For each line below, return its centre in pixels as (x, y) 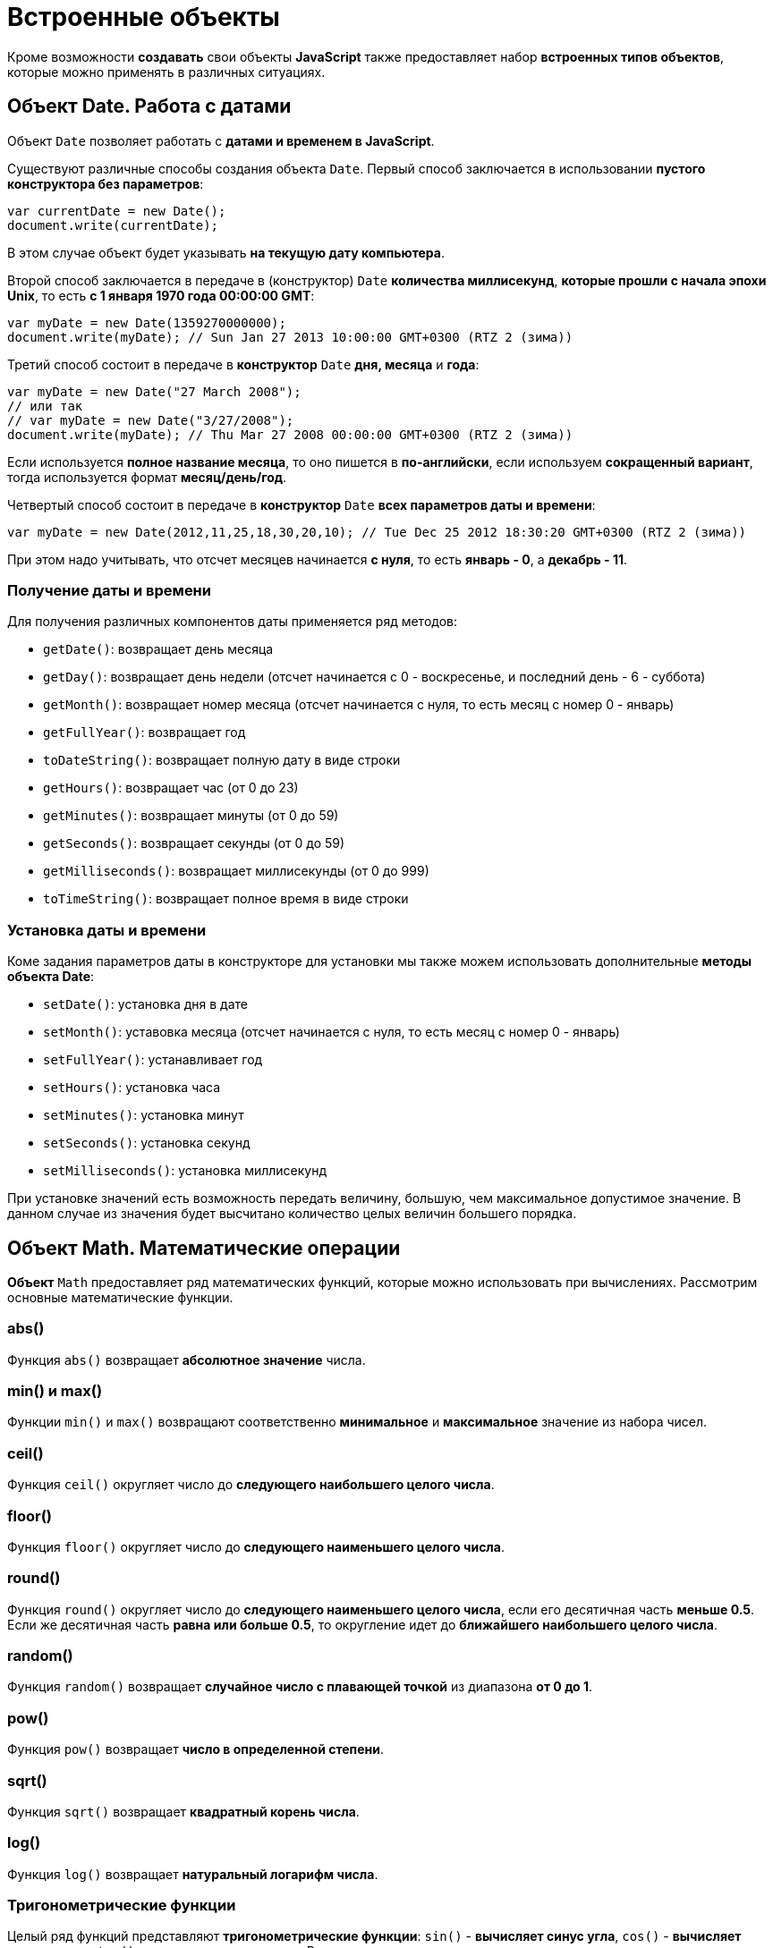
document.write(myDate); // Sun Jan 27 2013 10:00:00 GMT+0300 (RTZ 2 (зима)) (290, 337)
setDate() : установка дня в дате (145, 1004)
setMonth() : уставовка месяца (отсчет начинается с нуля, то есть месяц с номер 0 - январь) (331, 1032)
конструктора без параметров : (106, 183)
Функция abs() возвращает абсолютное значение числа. (187, 1359)
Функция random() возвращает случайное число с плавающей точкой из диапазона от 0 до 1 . (300, 1687)
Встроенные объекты (144, 17)
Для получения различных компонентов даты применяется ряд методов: (233, 622)
